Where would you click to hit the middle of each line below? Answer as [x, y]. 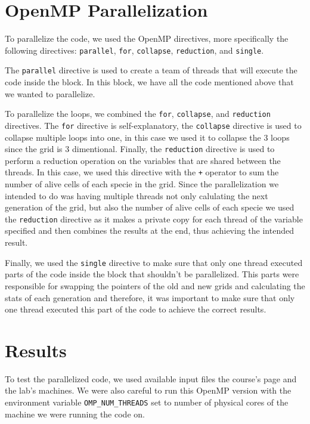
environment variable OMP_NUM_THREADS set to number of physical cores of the [147, 402]
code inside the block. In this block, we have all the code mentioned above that [149, 82]
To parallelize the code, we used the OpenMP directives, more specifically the [147, 38]
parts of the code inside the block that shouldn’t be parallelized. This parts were [152, 274]
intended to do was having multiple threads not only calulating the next [137, 195]
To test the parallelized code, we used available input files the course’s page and [151, 378]
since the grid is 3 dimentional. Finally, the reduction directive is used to [140, 149]
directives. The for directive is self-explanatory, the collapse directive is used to [153, 125]
